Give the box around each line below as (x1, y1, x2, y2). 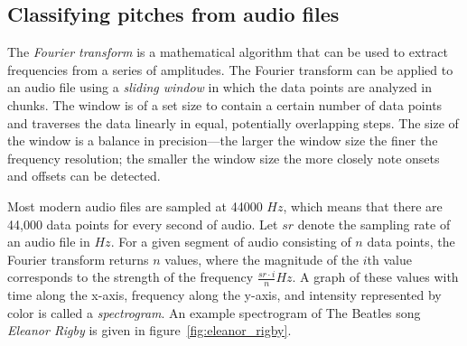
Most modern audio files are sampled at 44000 (7, 196, 263, 215)
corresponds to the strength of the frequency (7, 267, 254, 286)
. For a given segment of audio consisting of (110, 232, 351, 251)
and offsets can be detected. (7, 166, 161, 185)
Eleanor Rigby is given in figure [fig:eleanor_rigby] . (7, 321, 292, 340)
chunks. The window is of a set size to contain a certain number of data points (7, 95, 443, 114)
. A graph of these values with (292, 267, 459, 286)
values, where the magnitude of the (164, 249, 360, 268)
